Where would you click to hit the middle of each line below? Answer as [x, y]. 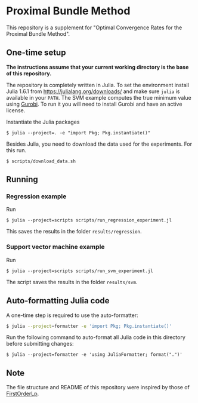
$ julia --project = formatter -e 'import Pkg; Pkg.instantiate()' [89, 326]
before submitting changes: [40, 344]
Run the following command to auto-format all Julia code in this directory [96, 337]
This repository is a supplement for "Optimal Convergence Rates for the [94, 27]
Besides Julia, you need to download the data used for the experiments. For [99, 144]
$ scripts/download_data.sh [41, 161]
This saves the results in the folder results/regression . [74, 232]
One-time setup [36, 53]
